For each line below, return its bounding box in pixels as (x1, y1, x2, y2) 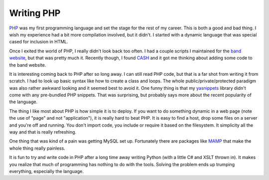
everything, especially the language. (9, 168, 84, 174)
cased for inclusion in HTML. (9, 39, 68, 45)
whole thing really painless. (9, 145, 66, 151)
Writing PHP (9, 7, 61, 18)
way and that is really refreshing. (9, 129, 77, 135)
